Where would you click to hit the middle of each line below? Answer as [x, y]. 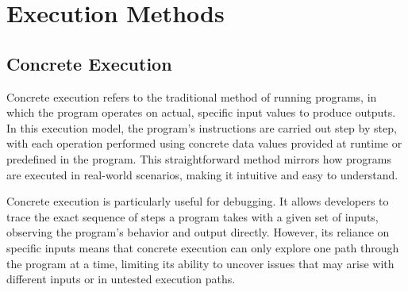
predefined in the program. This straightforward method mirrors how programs [199, 158]
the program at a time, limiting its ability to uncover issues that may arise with [200, 263]
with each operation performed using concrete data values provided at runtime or [204, 143]
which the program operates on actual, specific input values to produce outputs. [201, 112]
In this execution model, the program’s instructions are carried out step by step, [202, 127]
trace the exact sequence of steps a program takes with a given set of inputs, [192, 216]
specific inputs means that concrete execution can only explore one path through [203, 247]
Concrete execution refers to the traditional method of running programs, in [192, 96]
